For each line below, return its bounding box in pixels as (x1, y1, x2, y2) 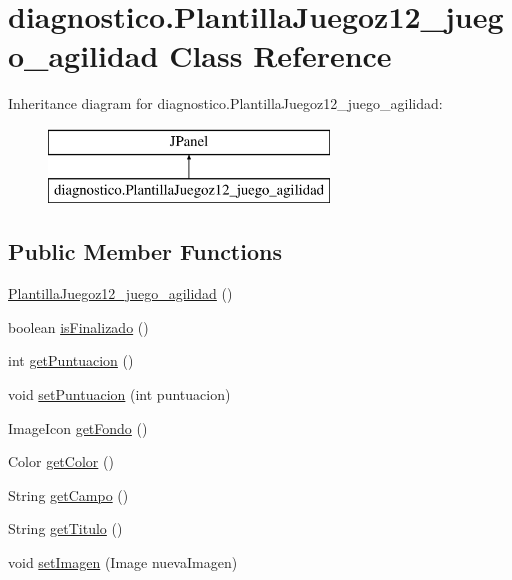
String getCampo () (8, 484, 129, 505)
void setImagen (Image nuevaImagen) (8, 552, 238, 573)
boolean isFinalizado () (8, 316, 149, 337)
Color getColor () (8, 451, 114, 472)
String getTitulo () (8, 518, 123, 539)
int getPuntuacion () (8, 350, 134, 371)
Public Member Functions (8, 236, 282, 267)
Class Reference (169, 35, 392, 76)
